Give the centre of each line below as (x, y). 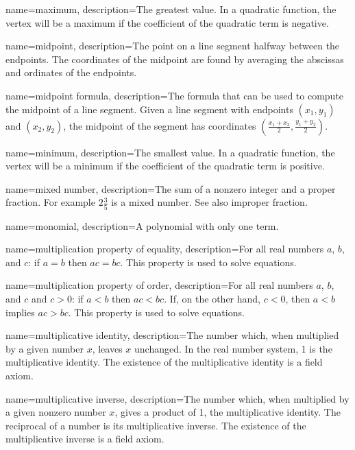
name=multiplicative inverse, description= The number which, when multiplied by (177, 398)
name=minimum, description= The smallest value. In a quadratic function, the (170, 152)
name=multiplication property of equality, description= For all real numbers (165, 249)
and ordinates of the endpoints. (71, 72)
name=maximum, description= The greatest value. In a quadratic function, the (171, 9)
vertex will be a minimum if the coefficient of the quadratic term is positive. (165, 166)
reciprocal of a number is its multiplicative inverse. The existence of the (156, 425)
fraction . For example (50, 202)
